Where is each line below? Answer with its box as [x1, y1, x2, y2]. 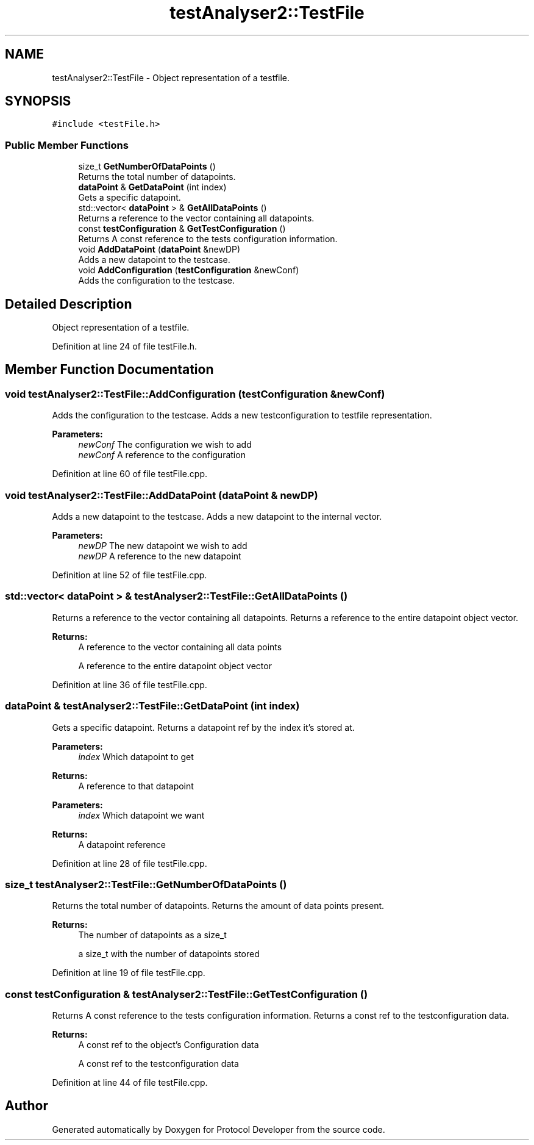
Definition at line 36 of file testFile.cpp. [52, 679, 207, 690]
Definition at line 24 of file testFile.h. [52, 341, 198, 352]
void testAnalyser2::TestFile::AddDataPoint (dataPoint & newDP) [5, 489, 318, 501]
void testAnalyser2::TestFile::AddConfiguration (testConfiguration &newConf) [5, 387, 385, 400]
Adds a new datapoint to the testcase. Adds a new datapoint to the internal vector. [52, 511, 382, 522]
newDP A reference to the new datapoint [78, 551, 241, 561]
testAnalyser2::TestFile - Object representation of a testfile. [52, 72, 290, 83]
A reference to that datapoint [78, 780, 194, 791]
